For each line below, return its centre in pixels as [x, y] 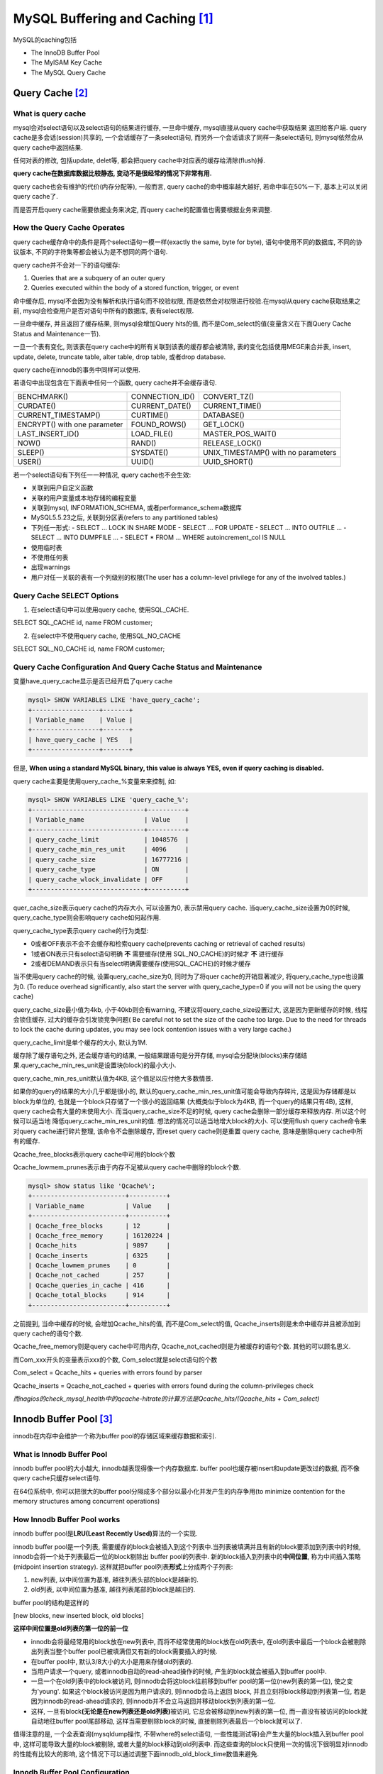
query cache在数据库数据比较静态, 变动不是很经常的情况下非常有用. [112, 173]
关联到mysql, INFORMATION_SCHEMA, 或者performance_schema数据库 [137, 508]
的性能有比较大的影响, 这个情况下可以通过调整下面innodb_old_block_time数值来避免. [136, 1754]
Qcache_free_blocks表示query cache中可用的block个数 [94, 1154]
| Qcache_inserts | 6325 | [99, 1255]
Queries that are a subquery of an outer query [98, 277]
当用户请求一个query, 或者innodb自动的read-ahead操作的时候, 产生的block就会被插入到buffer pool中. [179, 1672]
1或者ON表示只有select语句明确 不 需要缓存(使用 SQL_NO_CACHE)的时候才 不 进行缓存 [157, 954]
